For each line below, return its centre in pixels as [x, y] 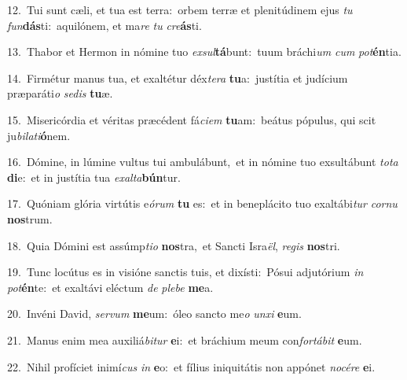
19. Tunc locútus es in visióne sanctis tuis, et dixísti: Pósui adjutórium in [185, 272]
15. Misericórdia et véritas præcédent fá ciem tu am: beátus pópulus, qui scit [192, 119]
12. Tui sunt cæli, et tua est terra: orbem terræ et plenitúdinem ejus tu [180, 9]
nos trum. [30, 218]
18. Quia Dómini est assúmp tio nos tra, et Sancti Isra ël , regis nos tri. [174, 245]
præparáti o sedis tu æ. [60, 93]
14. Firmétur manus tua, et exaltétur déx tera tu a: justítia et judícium [178, 77]
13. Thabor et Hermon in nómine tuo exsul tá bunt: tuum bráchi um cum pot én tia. [204, 52]
